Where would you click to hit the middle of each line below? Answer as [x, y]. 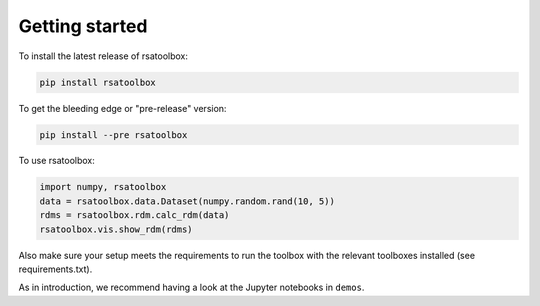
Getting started [83, 26]
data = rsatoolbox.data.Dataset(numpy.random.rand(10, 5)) [187, 201]
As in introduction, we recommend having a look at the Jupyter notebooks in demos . [191, 287]
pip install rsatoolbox [98, 82]
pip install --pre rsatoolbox [113, 134]
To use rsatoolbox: [56, 161]
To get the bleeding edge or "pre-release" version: [122, 108]
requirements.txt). [55, 269]
